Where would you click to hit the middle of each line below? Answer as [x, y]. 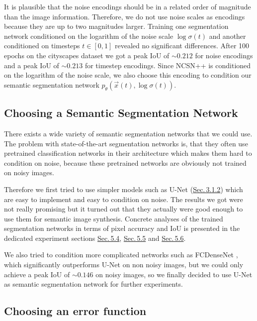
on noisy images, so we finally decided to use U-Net [174, 274]
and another [227, 36]
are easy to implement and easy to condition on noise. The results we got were [124, 199]
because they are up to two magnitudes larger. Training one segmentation [116, 26]
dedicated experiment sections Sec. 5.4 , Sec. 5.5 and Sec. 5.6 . [95, 238]
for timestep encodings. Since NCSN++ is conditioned [168, 65]
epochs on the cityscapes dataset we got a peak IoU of [87, 55]
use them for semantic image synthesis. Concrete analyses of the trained [114, 218]
